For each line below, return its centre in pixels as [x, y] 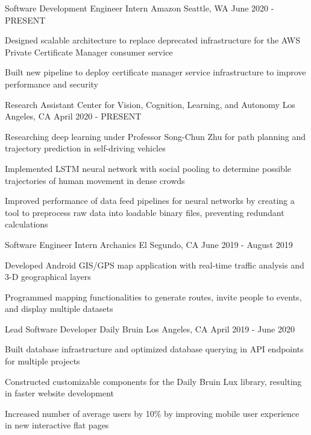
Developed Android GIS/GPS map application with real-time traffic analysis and [155, 265]
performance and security [52, 84]
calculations [27, 224]
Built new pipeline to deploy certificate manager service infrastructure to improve [155, 72]
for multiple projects [42, 361]
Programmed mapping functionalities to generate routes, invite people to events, [153, 297]
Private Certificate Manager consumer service [89, 52]
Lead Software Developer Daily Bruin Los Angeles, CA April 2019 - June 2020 [150, 329]
